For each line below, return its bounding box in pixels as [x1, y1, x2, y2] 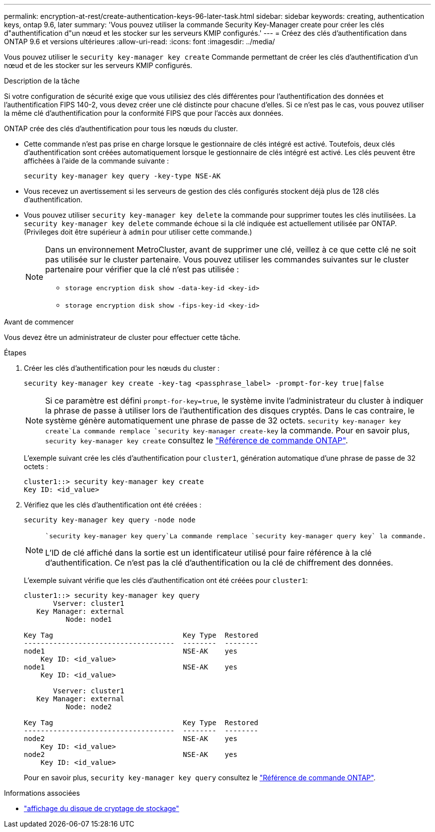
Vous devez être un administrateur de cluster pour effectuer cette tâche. [4, 333, 241, 341]
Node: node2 [66, 703, 112, 711]
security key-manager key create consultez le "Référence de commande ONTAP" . [45, 435, 348, 445]
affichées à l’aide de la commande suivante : [24, 157, 169, 165]
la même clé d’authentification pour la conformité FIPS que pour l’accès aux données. [4, 109, 284, 117]
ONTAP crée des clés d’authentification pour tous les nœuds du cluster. [4, 124, 238, 133]
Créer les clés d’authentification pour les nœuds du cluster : [24, 364, 219, 372]
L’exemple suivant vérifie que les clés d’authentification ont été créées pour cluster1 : [24, 576, 308, 584]
